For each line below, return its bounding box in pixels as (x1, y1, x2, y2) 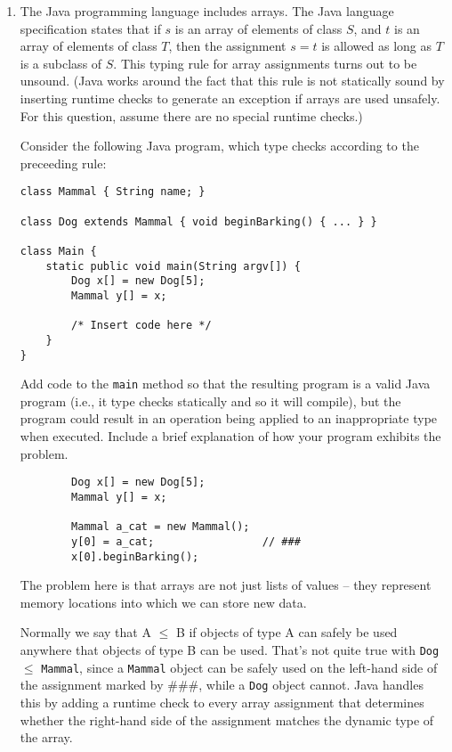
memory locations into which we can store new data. (20, 593, 307, 611)
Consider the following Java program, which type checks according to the (20, 136, 419, 155)
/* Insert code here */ (71, 319, 212, 332)
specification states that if (20, 19, 161, 37)
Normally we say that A (20, 623, 151, 642)
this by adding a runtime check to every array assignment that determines (20, 692, 424, 711)
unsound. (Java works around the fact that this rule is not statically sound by (20, 71, 445, 90)
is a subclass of (20, 53, 102, 72)
